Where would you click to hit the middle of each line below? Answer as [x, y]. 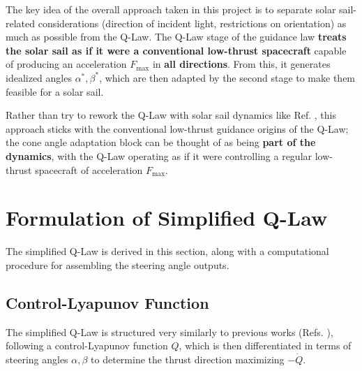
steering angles [37, 359]
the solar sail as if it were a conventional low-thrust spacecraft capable [176, 50]
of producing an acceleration [66, 64]
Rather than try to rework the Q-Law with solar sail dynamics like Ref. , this [171, 115]
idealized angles [39, 77]
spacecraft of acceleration [89, 169]
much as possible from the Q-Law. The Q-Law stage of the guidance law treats [176, 37]
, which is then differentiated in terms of [265, 345]
